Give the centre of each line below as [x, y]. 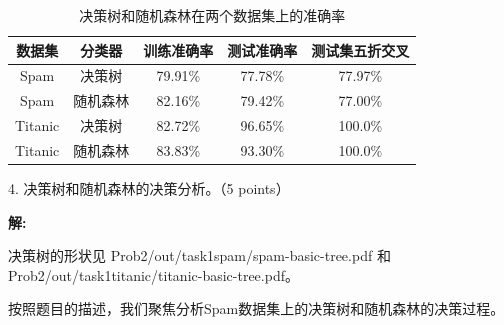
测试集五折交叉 [360, 49]
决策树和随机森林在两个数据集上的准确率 [212, 15]
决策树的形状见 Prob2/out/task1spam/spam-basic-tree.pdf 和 [199, 255]
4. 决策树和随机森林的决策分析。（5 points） [149, 188]
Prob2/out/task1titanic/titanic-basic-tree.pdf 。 [153, 274]
